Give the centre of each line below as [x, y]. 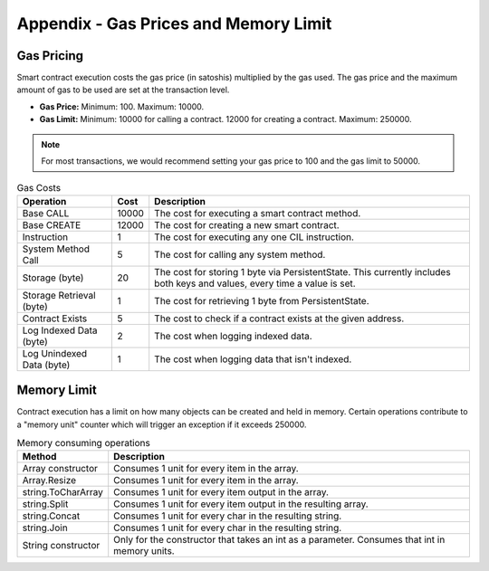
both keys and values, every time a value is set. [255, 283]
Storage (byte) [53, 278]
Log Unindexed [55, 353]
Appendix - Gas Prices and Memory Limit [174, 24]
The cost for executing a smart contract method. [258, 213]
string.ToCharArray [63, 492]
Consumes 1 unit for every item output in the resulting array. [241, 504]
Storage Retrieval [59, 295]
